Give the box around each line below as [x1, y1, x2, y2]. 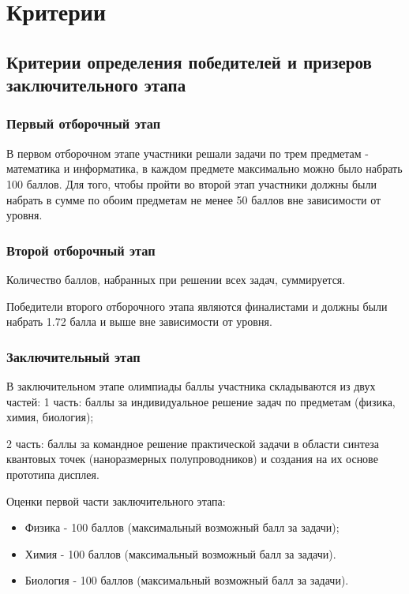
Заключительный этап [6, 346, 141, 366]
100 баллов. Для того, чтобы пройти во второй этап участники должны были [6, 175, 377, 192]
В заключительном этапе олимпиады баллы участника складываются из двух [6, 377, 376, 394]
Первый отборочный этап [6, 114, 161, 133]
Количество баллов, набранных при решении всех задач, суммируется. [6, 271, 346, 287]
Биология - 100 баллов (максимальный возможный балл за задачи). [24, 572, 349, 588]
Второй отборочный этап [6, 240, 156, 260]
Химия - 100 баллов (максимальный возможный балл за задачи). [24, 545, 336, 562]
